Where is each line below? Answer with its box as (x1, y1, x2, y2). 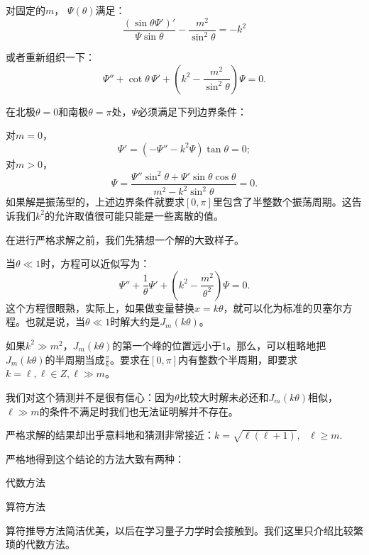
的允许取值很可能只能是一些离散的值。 (44, 208, 224, 223)
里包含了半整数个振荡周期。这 (212, 194, 352, 209)
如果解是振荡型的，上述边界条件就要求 (6, 194, 184, 209)
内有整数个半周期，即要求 (177, 352, 297, 366)
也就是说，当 (25, 314, 85, 329)
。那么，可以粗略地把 (226, 337, 326, 352)
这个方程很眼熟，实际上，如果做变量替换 (6, 300, 194, 315)
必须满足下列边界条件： (138, 103, 248, 118)
